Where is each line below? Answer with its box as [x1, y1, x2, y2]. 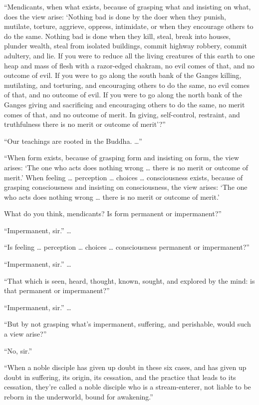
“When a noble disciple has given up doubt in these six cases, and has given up [4, 362, 247, 373]
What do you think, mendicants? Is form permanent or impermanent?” [4, 208, 222, 219]
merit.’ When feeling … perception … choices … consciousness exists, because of [4, 172, 243, 182]
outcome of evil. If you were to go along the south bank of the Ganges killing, [4, 70, 242, 80]
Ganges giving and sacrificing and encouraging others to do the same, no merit [4, 99, 245, 109]
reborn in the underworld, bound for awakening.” [4, 392, 153, 402]
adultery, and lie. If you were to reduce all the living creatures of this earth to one [4, 50, 255, 60]
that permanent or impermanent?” [4, 285, 110, 296]
